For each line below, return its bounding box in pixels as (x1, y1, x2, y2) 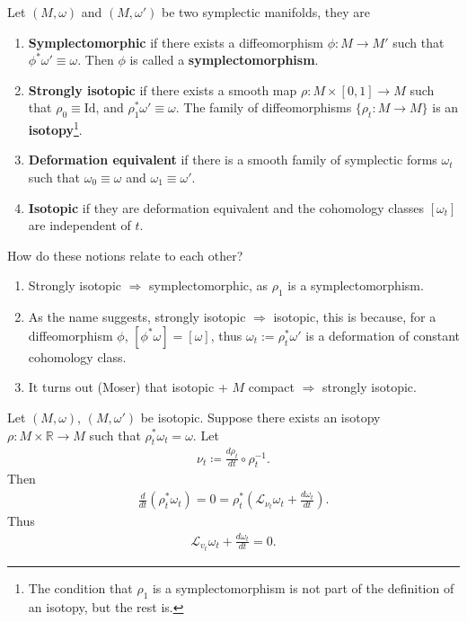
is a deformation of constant (305, 325, 461, 344)
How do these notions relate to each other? (7, 245, 243, 264)
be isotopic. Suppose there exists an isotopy (140, 407, 381, 426)
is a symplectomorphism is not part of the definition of (152, 578, 454, 597)
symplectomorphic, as (149, 276, 269, 295)
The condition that (28, 578, 133, 597)
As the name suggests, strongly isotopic (28, 307, 246, 326)
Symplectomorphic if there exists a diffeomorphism (28, 32, 323, 51)
